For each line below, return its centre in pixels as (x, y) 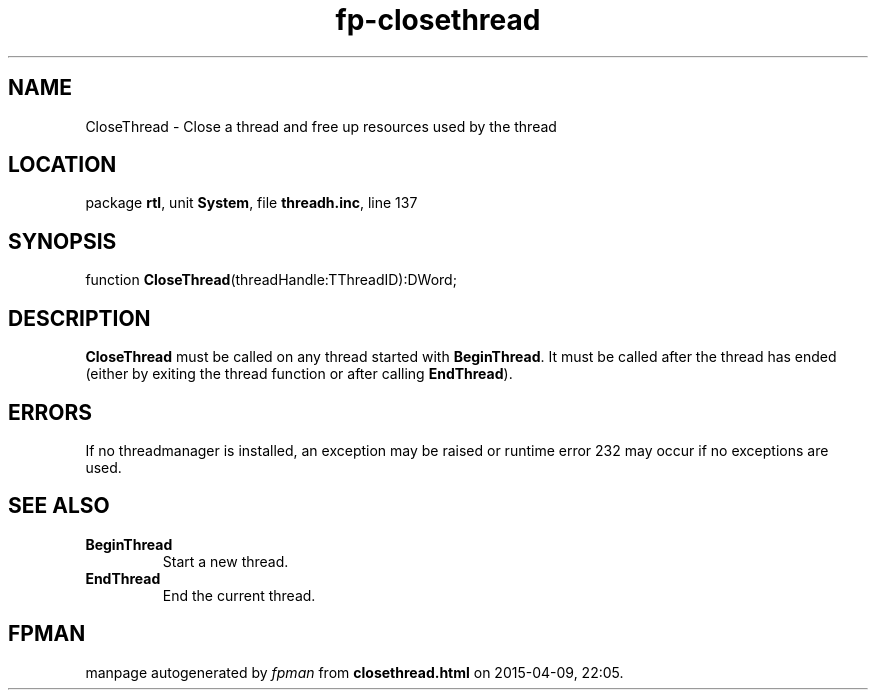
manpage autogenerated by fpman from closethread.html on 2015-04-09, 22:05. (354, 672)
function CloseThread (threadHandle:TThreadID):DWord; (271, 280)
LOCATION (62, 165)
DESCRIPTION (79, 318)
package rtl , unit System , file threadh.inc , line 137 (251, 203)
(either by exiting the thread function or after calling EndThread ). (299, 374)
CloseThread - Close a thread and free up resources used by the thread (321, 126)
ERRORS (50, 412)
